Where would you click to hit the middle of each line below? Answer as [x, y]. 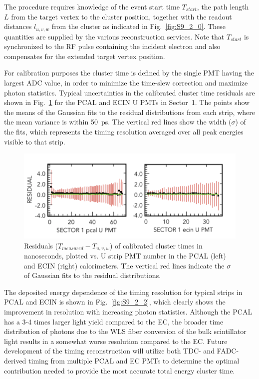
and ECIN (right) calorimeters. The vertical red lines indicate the [124, 265]
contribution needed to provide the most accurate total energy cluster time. [120, 370]
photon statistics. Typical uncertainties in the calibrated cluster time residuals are [129, 92]
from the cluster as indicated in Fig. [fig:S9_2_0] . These [139, 26]
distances [18, 26]
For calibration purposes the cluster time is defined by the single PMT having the [129, 73]
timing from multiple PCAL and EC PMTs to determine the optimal [134, 360]
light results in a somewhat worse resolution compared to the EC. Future [116, 341]
